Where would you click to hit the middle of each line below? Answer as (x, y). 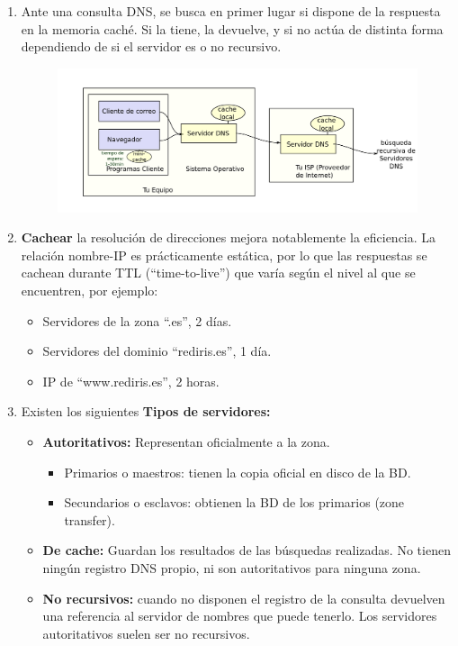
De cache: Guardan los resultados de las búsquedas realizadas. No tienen (247, 550)
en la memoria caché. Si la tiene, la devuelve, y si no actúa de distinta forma (232, 28)
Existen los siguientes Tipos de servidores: (146, 411)
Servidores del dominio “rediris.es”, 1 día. (157, 351)
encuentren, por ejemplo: (90, 290)
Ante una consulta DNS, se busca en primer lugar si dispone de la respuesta (231, 11)
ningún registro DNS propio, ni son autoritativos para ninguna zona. (232, 567)
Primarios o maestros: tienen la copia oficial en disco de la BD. (238, 472)
